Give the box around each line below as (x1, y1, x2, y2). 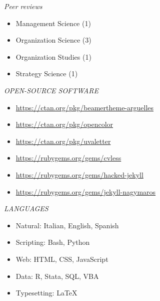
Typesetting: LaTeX (15, 287, 77, 298)
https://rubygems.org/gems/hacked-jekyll (15, 169, 143, 180)
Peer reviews (4, 1, 42, 11)
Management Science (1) (15, 18, 91, 28)
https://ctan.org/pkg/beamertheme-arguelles (15, 102, 154, 112)
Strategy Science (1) (15, 68, 78, 79)
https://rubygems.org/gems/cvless (15, 153, 121, 163)
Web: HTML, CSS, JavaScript (15, 253, 108, 264)
